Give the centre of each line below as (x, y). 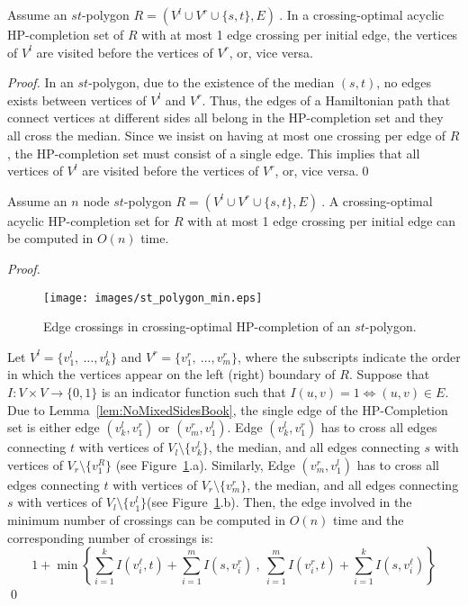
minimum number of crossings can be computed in (147, 519)
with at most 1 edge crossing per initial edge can (322, 220)
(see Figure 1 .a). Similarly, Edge (205, 464)
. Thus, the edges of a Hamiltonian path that (326, 99)
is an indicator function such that (193, 391)
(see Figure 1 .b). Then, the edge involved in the (279, 502)
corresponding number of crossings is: (110, 537)
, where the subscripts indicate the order (349, 356)
